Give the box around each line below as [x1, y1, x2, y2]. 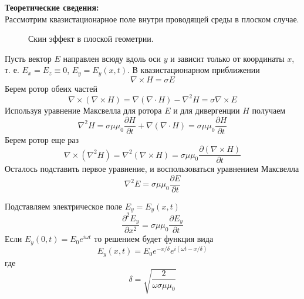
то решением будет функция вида [94, 232, 214, 245]
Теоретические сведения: [5, 1, 99, 13]
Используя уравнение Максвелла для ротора [5, 104, 162, 116]
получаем [252, 104, 286, 116]
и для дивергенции [173, 104, 240, 116]
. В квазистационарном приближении [127, 64, 260, 76]
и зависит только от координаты [170, 52, 285, 64]
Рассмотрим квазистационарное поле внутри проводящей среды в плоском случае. [5, 12, 299, 25]
